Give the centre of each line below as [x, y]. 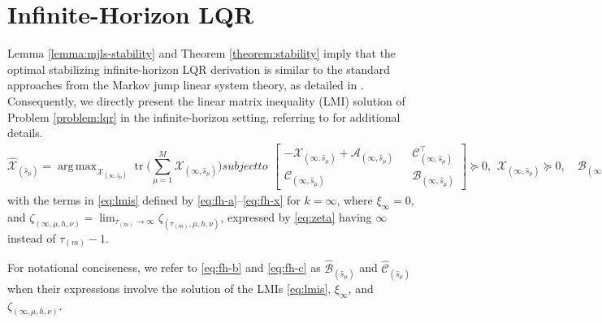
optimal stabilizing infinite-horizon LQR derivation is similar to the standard [199, 69]
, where [355, 200]
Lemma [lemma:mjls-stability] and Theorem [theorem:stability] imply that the [202, 53]
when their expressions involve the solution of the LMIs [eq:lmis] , [169, 288]
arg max [77, 166]
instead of [32, 237]
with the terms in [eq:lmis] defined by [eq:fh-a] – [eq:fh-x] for [154, 200]
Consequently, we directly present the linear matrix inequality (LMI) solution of [206, 100]
